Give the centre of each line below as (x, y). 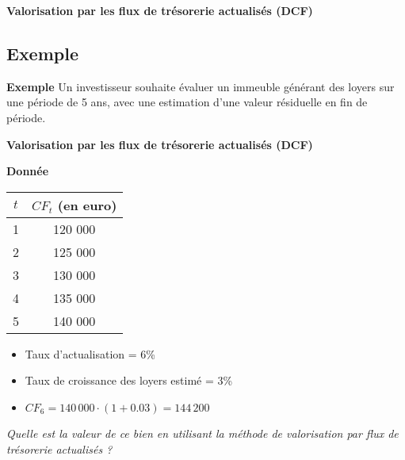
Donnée (28, 171)
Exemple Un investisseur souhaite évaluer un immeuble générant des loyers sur (201, 86)
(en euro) (87, 205)
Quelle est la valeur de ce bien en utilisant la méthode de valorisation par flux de (202, 433)
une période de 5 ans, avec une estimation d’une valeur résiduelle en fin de (187, 102)
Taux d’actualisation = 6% (90, 353)
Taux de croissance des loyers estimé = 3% (129, 380)
